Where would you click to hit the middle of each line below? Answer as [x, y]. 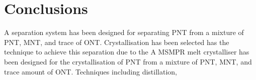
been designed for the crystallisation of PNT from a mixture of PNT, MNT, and [128, 61]
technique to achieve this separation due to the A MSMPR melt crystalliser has [127, 52]
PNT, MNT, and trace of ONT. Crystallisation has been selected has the [117, 42]
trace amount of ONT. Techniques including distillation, [91, 71]
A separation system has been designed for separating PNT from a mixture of [124, 32]
